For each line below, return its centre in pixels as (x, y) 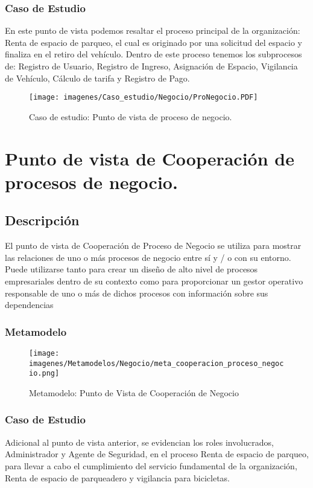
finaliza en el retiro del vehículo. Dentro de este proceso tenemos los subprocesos (153, 54)
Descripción (42, 220)
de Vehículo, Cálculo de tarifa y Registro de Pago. (97, 78)
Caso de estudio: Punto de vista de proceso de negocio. (131, 116)
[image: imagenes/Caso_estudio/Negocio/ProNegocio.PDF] (144, 98)
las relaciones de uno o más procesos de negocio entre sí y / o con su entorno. (148, 257)
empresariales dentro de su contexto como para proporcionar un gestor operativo (154, 281)
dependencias (29, 305)
